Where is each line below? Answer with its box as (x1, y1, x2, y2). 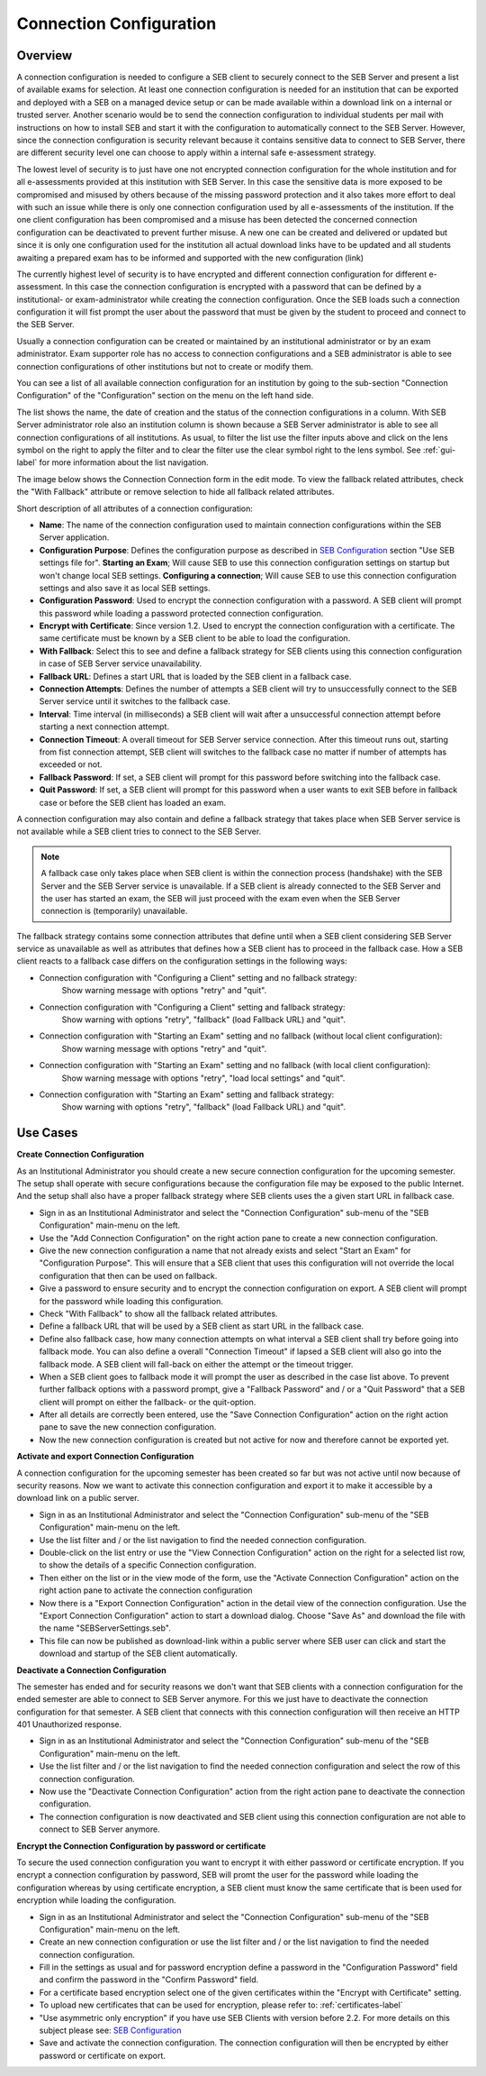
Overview (16, 48, 73, 63)
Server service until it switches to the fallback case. (39, 696, 231, 707)
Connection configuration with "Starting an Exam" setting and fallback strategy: (39, 1089, 335, 1100)
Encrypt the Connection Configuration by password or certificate (16, 1840, 266, 1852)
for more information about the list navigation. (39, 457, 209, 468)
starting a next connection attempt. (39, 721, 170, 732)
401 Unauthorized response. (16, 1719, 121, 1730)
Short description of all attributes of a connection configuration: (16, 503, 254, 514)
